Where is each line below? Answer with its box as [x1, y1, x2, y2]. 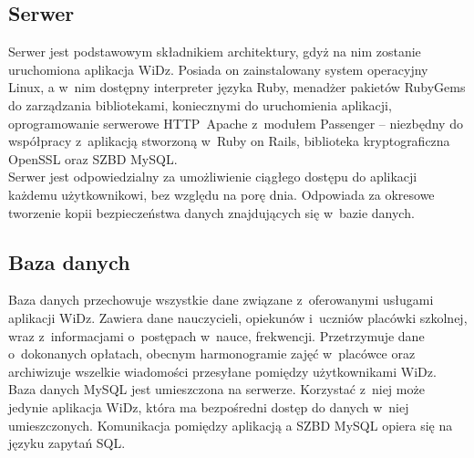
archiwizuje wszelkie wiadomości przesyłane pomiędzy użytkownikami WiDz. [8, 361, 437, 380]
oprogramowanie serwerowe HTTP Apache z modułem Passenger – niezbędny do [8, 113, 463, 132]
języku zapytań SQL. [8, 433, 126, 453]
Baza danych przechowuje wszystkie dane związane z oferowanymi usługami [8, 290, 434, 309]
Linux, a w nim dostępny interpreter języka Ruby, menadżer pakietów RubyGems [8, 78, 466, 97]
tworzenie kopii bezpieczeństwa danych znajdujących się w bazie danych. [8, 203, 415, 222]
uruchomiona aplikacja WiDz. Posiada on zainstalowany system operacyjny [8, 59, 428, 78]
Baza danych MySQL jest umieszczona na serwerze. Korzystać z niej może [8, 380, 425, 399]
